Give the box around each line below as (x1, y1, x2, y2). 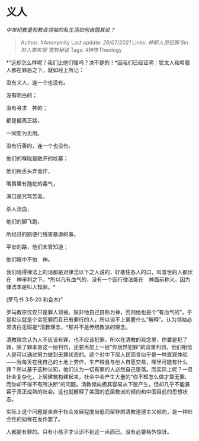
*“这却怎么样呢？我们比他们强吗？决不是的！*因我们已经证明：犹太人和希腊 (6, 59, 191, 66)
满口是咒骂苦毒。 (6, 193, 48, 200)
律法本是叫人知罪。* (6, 283, 56, 290)
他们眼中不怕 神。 (6, 256, 53, 263)
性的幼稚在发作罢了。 (11, 415, 63, 423)
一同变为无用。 (6, 129, 43, 137)
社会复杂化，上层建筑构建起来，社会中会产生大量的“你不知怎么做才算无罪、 (6, 373, 191, 380)
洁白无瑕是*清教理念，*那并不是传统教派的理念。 (11, 323, 131, 330)
